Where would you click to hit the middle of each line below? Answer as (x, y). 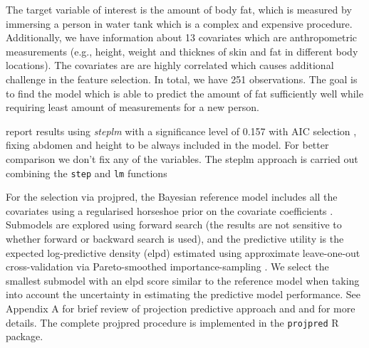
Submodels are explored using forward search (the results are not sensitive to (174, 225)
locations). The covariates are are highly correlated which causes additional (170, 65)
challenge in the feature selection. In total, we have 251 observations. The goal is (182, 79)
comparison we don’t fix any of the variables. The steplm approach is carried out (182, 158)
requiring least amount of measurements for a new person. (132, 107)
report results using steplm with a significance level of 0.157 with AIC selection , (181, 131)
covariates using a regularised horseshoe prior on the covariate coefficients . (170, 210)
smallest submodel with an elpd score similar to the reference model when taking (183, 280)
